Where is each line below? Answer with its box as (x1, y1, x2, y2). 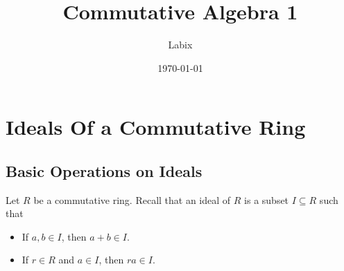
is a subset (244, 192, 289, 207)
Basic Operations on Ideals (6, 160, 203, 181)
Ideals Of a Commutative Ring (6, 113, 306, 141)
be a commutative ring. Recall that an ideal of (33, 192, 231, 207)
